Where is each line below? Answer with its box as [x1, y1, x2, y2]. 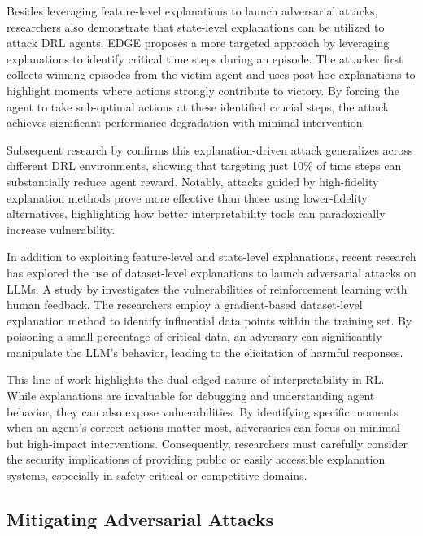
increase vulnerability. [7, 220, 116, 237]
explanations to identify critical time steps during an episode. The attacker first [7, 50, 403, 67]
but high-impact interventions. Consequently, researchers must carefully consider [7, 434, 408, 451]
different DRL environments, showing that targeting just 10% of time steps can [7, 157, 402, 174]
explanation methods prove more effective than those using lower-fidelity [7, 189, 368, 206]
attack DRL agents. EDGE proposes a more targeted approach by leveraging [7, 34, 390, 51]
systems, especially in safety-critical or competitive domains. [7, 467, 307, 484]
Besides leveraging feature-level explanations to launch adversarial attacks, [7, 2, 378, 19]
